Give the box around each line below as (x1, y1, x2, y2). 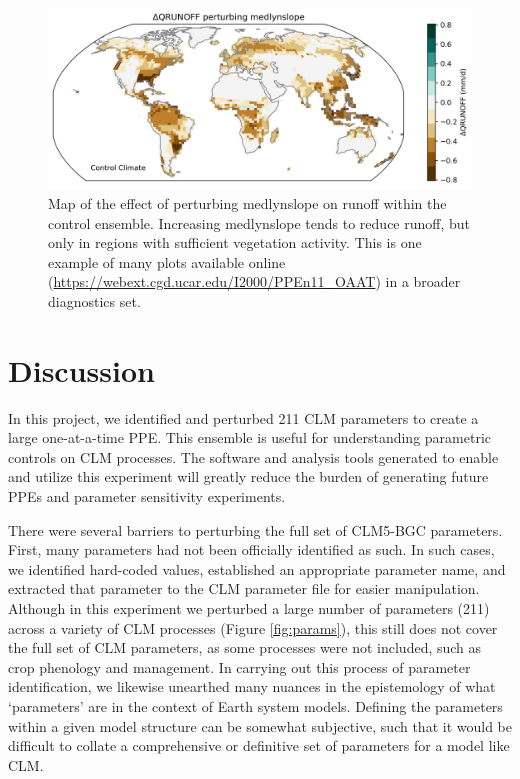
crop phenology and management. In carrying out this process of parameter (8, 656, 471, 677)
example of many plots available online (48, 251, 286, 272)
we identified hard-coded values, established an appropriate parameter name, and (8, 558, 506, 579)
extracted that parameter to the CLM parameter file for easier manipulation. (8, 578, 480, 599)
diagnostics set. (48, 290, 141, 311)
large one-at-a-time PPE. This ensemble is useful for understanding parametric (8, 427, 491, 448)
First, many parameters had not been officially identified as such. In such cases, (8, 539, 495, 560)
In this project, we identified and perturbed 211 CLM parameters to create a (8, 407, 479, 428)
